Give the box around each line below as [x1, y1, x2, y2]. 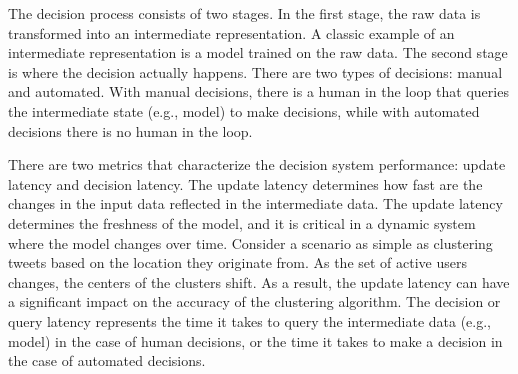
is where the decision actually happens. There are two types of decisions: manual [8, 61, 503, 82]
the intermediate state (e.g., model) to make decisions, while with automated [8, 100, 480, 121]
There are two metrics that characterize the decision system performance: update [8, 154, 506, 175]
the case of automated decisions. [8, 350, 206, 371]
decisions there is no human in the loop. [8, 120, 253, 141]
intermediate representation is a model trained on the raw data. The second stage [8, 42, 508, 63]
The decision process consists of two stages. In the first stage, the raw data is [8, 3, 481, 23]
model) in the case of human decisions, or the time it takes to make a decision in [8, 330, 503, 351]
